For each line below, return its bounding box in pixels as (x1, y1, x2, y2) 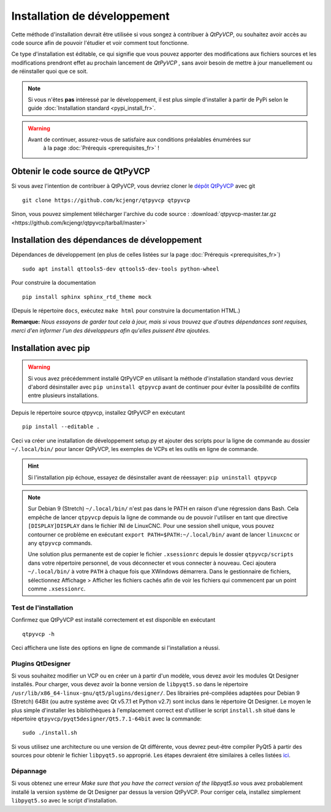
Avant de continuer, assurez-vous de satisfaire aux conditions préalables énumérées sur (28, 136, 251, 144)
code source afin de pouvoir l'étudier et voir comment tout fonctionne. (11, 39, 189, 46)
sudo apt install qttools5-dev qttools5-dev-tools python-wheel (22, 265, 220, 273)
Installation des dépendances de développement (11, 235, 202, 246)
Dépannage (11, 767, 47, 775)
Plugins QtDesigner (11, 659, 71, 668)
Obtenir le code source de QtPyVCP (11, 166, 150, 177)
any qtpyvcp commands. (28, 539, 93, 547)
